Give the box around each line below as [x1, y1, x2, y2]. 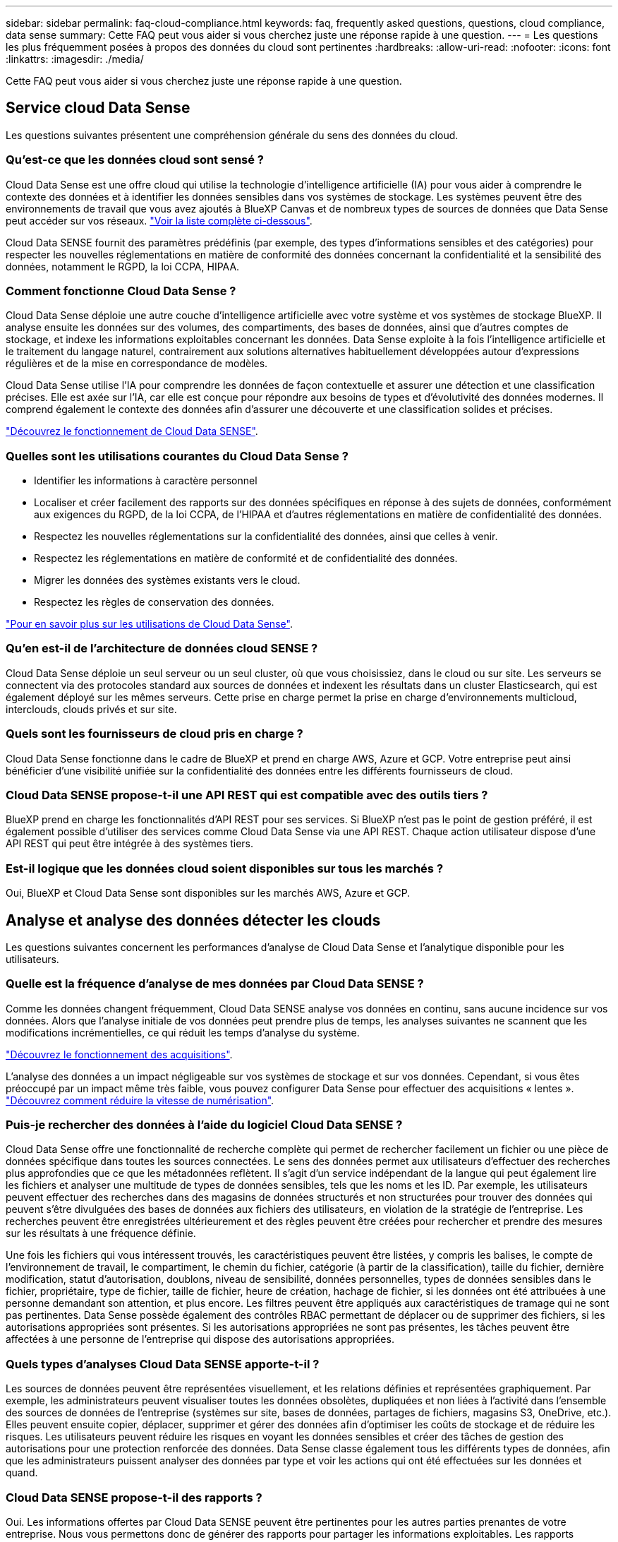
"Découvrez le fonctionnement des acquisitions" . [6, 1048, 233, 1060]
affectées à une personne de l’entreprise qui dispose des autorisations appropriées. [6, 1333, 394, 1346]
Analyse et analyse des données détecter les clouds [6, 911, 381, 929]
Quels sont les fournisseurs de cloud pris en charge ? [6, 727, 303, 741]
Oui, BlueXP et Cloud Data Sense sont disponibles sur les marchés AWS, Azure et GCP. [6, 887, 411, 900]
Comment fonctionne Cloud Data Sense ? [6, 283, 236, 298]
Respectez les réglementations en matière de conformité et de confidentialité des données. [34, 552, 458, 565]
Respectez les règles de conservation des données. [34, 596, 274, 609]
